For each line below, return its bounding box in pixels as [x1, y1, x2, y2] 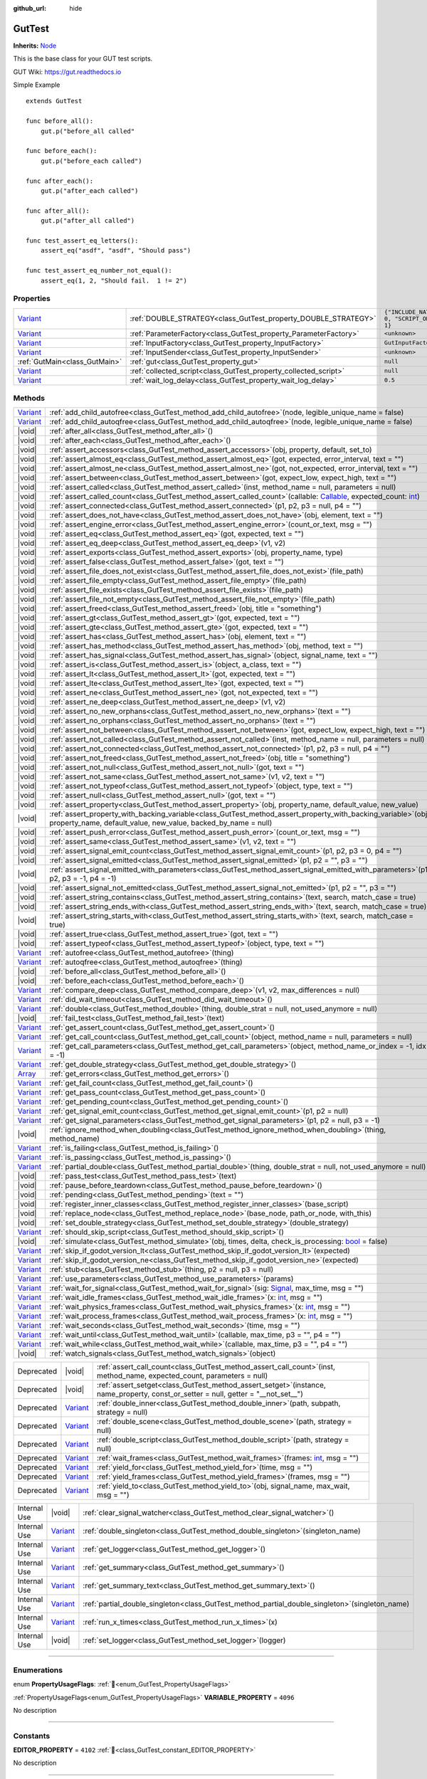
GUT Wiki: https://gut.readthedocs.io [13, 68, 122, 76]
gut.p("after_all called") [40, 217, 135, 225]
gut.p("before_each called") [40, 157, 142, 165]
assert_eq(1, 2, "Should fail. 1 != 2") [40, 276, 188, 285]
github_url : [13, 4, 46, 12]
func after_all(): [26, 206, 90, 215]
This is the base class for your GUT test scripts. [13, 54, 153, 63]
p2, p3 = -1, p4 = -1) [49, 874, 117, 884]
